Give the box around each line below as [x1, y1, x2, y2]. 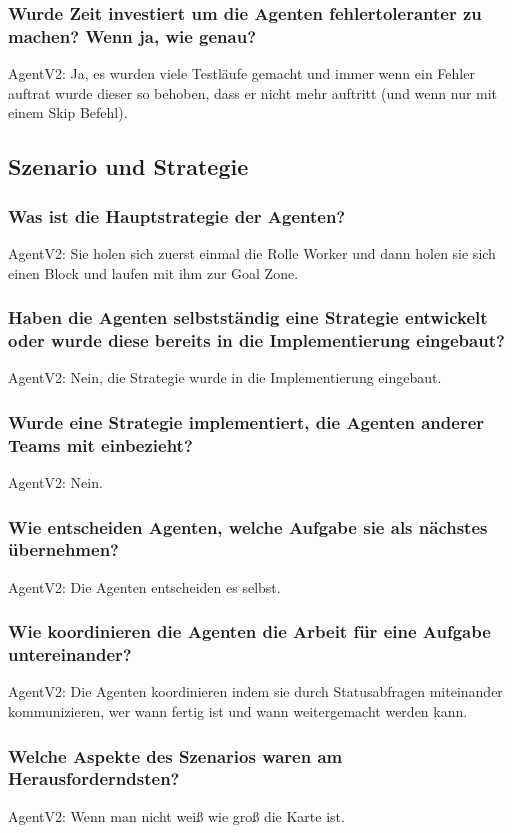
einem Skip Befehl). [8, 102, 128, 123]
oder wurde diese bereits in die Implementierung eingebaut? [8, 327, 505, 352]
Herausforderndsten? [8, 766, 180, 791]
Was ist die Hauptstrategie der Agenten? [8, 203, 346, 228]
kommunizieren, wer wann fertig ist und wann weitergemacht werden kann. [8, 701, 468, 722]
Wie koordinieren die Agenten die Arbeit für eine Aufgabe [8, 619, 491, 644]
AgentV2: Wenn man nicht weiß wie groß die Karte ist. [8, 805, 345, 826]
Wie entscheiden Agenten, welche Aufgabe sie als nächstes [8, 514, 488, 539]
